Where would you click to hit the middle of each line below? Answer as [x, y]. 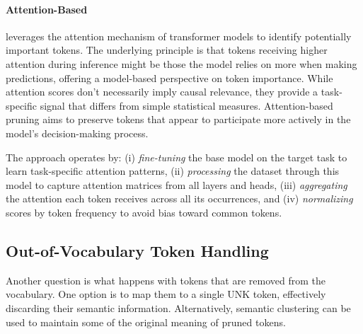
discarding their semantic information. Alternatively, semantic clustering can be [178, 307]
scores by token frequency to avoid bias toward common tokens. [144, 212]
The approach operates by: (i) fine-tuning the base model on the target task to [177, 157]
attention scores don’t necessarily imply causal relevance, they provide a [162, 92]
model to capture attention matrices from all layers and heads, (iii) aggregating [177, 184]
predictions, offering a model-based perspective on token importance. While [169, 77]
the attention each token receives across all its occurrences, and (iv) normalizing [179, 198]
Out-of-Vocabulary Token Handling [137, 250]
